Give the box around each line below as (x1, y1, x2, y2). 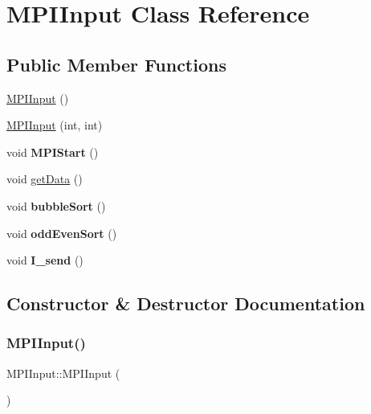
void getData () (6, 170, 83, 187)
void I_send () (6, 252, 84, 268)
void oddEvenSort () (6, 224, 117, 241)
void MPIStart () (6, 143, 99, 160)
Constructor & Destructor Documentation (6, 291, 365, 316)
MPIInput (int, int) (6, 117, 103, 133)
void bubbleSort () (6, 197, 106, 214)
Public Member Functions (6, 51, 226, 76)
